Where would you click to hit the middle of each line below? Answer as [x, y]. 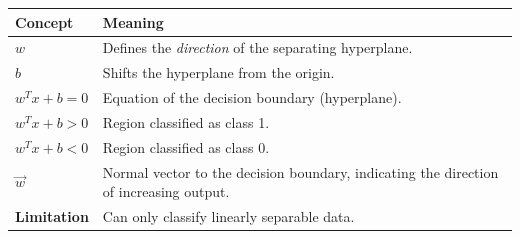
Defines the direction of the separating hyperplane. [257, 47]
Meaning [133, 21]
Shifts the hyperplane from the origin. [218, 72]
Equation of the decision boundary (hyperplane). [252, 97]
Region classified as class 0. [186, 146]
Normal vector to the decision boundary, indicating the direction [300, 171]
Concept [44, 21]
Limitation [52, 216]
